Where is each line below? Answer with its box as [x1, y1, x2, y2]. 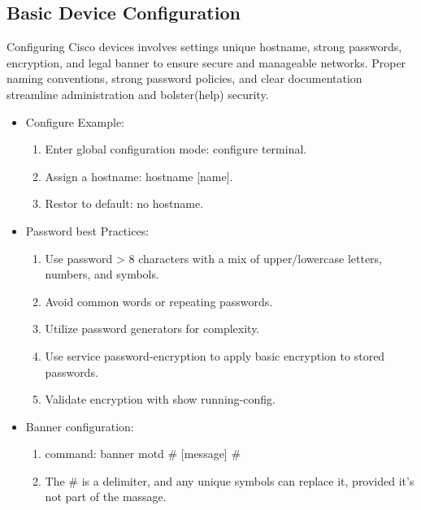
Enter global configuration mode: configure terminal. [45, 140, 307, 158]
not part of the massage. [45, 488, 167, 505]
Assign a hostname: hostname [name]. [45, 167, 233, 184]
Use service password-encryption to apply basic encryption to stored [45, 347, 385, 364]
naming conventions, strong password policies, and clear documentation [7, 70, 362, 87]
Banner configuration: [25, 417, 134, 434]
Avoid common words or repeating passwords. [45, 292, 273, 309]
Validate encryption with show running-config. [45, 391, 276, 408]
